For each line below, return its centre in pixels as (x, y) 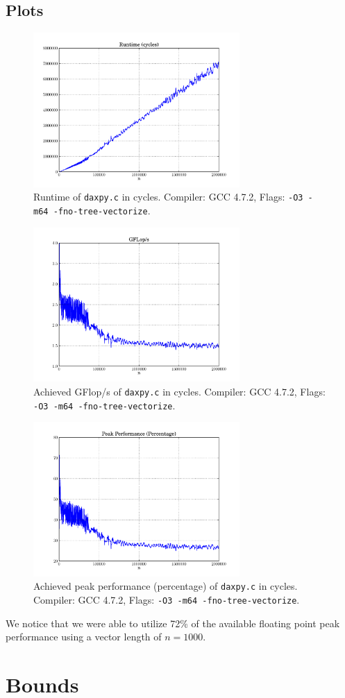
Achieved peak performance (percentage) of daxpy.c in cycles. (166, 586)
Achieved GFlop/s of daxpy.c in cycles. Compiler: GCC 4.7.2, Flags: (179, 391)
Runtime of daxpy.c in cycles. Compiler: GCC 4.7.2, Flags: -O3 (168, 197)
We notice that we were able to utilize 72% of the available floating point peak (173, 623)
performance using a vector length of (84, 637)
